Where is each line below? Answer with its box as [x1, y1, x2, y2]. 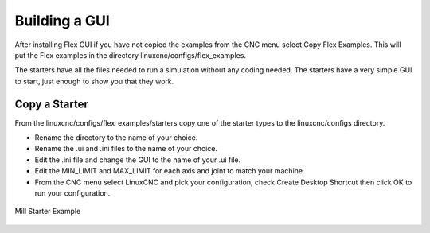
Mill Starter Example [14, 207, 81, 216]
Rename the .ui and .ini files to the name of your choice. [34, 144, 218, 153]
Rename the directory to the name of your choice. [34, 133, 198, 142]
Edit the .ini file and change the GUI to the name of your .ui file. [34, 155, 241, 165]
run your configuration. [34, 188, 111, 198]
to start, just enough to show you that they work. [14, 76, 174, 86]
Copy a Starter [14, 97, 89, 111]
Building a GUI [14, 12, 111, 29]
